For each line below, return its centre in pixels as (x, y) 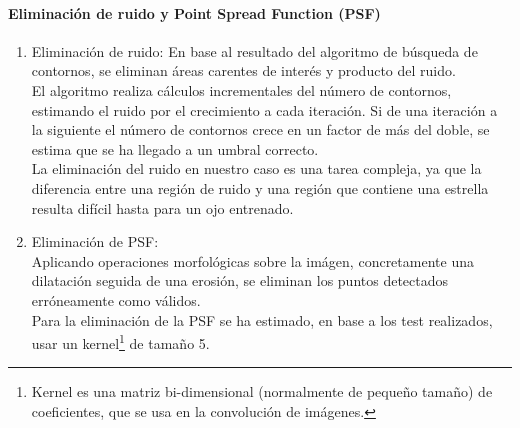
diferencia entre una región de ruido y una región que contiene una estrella (260, 187)
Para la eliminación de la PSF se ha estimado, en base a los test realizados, (262, 319)
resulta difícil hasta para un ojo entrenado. (162, 207)
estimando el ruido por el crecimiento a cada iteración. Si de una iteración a (264, 109)
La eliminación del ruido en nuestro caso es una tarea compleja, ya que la (256, 168)
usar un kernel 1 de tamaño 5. (120, 341)
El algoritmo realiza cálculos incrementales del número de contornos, (241, 89)
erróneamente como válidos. (116, 299)
